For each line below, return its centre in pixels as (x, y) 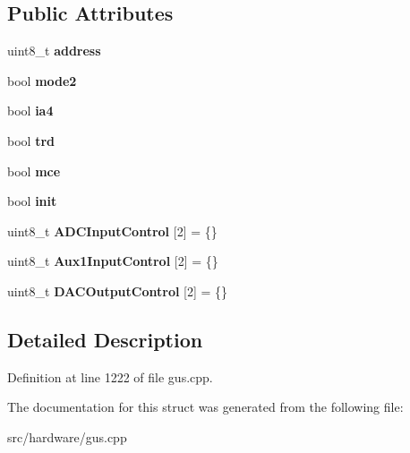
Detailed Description (105, 339)
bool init (32, 201)
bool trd (31, 140)
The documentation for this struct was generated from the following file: (205, 407)
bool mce (34, 171)
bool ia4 (30, 111)
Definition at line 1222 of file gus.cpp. (110, 376)
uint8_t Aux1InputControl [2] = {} (113, 261)
